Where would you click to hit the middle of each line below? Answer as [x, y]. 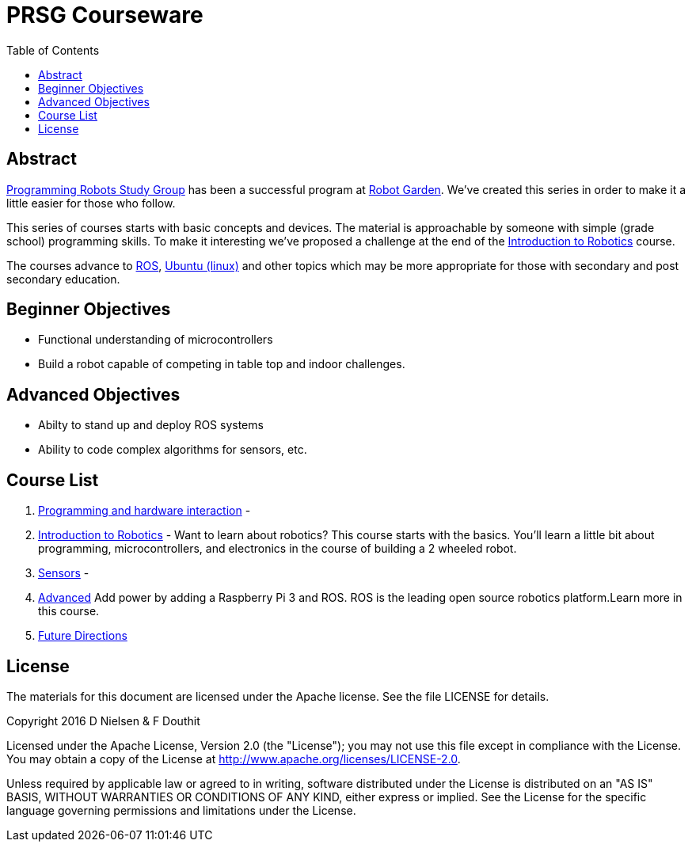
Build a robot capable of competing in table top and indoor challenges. [222, 364]
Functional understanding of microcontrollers [156, 340]
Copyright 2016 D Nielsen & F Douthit [103, 721]
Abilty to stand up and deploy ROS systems [151, 425]
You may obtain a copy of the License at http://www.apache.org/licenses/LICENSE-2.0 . [234, 759]
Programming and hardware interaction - [144, 511]
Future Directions [83, 636]
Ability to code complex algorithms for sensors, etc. [173, 450]
